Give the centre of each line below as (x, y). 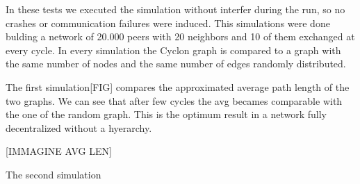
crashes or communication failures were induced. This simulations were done (168, 23)
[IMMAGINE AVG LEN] (59, 151)
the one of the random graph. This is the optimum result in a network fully (166, 114)
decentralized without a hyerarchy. (79, 127)
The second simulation (54, 174)
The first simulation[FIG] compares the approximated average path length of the (178, 86)
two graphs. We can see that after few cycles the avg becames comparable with (174, 100)
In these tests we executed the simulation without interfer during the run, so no (175, 9)
